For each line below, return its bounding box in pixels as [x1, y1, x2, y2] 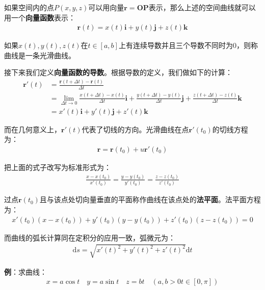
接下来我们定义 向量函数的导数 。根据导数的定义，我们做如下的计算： [4, 67, 232, 78]
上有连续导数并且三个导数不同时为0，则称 [118, 40, 258, 51]
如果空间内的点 [4, 2, 54, 12]
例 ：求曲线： [4, 266, 47, 277]
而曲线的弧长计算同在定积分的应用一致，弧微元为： [4, 232, 175, 243]
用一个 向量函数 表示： [4, 12, 75, 22]
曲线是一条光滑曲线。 [4, 50, 75, 60]
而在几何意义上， [4, 124, 61, 134]
